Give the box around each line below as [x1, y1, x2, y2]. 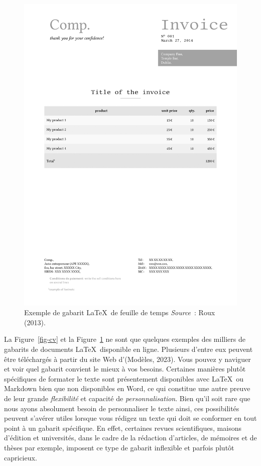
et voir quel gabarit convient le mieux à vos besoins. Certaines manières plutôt [4, 363, 246, 374]
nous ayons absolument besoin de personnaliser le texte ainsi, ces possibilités [4, 403, 239, 413]
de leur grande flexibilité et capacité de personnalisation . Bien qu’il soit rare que [4, 393, 250, 404]
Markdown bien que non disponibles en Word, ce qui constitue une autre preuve [4, 383, 250, 394]
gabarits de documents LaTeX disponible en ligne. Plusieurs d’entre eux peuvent [4, 344, 253, 354]
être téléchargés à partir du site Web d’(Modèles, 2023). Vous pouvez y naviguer [4, 353, 251, 364]
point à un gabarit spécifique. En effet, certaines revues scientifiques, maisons [4, 422, 241, 433]
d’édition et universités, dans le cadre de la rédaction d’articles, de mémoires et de [4, 432, 257, 443]
